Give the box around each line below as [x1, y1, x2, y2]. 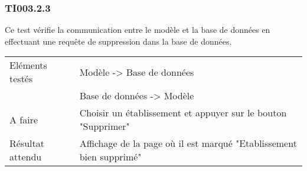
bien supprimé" [79, 150, 142, 164]
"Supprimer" [79, 119, 130, 133]
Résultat [9, 136, 44, 150]
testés [9, 72, 33, 86]
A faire [9, 112, 38, 126]
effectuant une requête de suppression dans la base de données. [5, 35, 232, 47]
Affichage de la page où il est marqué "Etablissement [79, 136, 297, 150]
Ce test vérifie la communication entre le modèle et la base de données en [5, 24, 270, 36]
